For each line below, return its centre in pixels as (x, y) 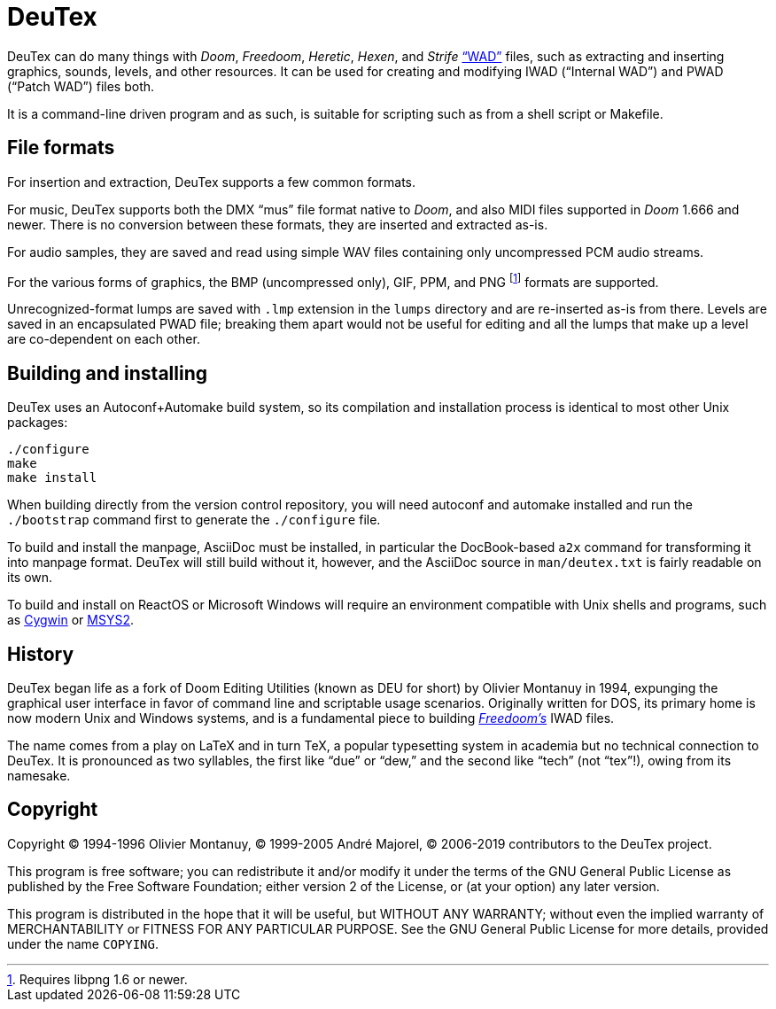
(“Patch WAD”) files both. (81, 86)
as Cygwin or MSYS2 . (70, 620)
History (41, 654)
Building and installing (107, 373)
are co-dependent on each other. (104, 339)
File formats (61, 148)
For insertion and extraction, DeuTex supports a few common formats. (212, 182)
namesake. (39, 775)
